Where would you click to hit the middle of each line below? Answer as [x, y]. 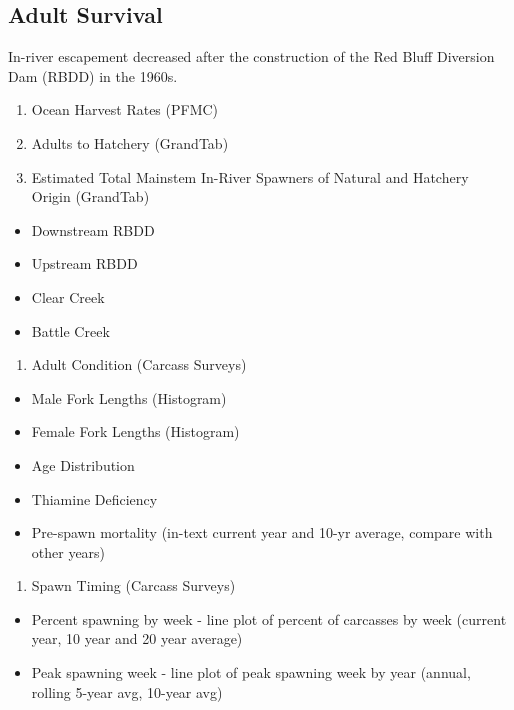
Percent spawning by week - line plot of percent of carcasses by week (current [269, 618]
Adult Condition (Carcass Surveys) [139, 364]
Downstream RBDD [93, 229]
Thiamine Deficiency [94, 498]
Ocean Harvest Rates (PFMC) [125, 109]
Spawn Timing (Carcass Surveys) [133, 585]
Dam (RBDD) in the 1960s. [93, 75]
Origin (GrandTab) [90, 196]
